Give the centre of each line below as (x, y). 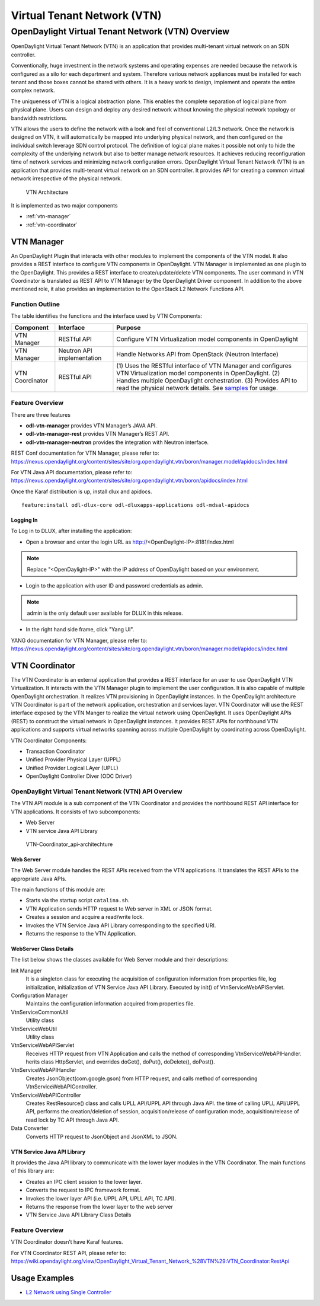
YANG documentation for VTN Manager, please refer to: (79, 640)
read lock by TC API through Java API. (73, 1120)
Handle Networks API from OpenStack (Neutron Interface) (197, 354)
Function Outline (36, 304)
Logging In (24, 520)
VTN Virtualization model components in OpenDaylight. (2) (198, 373)
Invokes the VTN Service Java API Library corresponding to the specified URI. (121, 925)
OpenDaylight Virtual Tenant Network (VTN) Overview (120, 31)
